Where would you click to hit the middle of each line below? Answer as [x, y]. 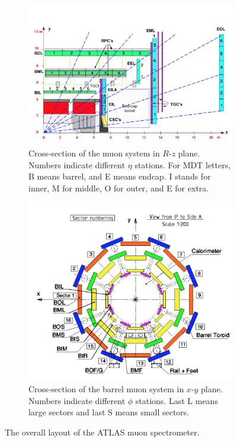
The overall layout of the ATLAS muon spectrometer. [102, 432]
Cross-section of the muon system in [94, 153]
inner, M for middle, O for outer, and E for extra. [119, 188]
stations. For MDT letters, [183, 164]
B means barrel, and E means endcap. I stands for [120, 176]
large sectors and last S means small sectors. [109, 412]
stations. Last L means [177, 400]
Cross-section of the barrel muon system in [106, 389]
